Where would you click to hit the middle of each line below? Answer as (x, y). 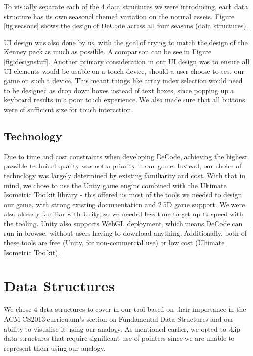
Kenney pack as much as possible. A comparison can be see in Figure (108, 52)
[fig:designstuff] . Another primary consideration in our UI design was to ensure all (127, 61)
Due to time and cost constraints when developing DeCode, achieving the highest (126, 156)
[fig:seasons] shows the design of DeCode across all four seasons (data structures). (126, 26)
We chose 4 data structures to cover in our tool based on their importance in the (125, 309)
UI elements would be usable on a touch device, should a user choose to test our (124, 71)
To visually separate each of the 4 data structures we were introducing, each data (126, 6)
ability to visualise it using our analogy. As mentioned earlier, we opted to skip (122, 328)
